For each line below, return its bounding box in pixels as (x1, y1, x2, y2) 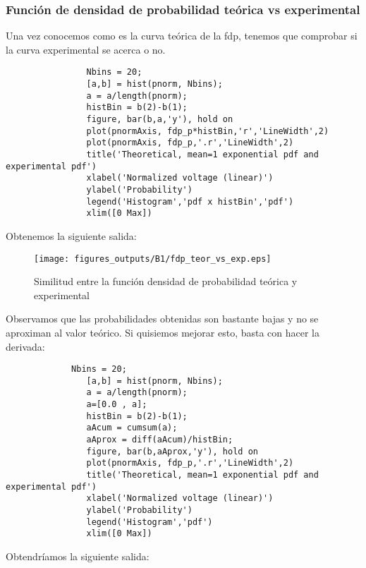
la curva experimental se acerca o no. (6, 42, 166, 56)
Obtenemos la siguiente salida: (6, 228, 137, 243)
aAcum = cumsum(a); (86, 423, 178, 433)
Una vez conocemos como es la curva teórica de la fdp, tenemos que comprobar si (6, 28, 358, 43)
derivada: (6, 339, 45, 354)
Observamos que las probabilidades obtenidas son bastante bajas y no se (6, 311, 319, 326)
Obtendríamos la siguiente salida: (6, 549, 150, 563)
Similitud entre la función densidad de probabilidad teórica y (34, 274, 298, 289)
